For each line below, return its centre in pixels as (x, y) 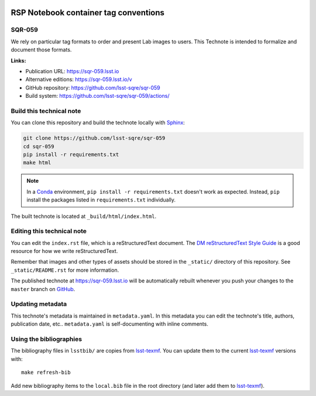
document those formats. (41, 50)
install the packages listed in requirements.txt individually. (101, 200)
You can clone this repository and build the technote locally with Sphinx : (98, 122)
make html (37, 163)
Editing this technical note (49, 231)
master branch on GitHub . (43, 289)
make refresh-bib (46, 373)
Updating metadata (39, 304)
